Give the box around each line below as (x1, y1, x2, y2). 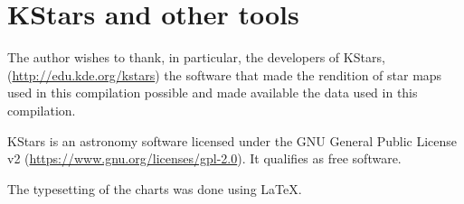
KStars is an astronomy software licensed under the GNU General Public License (7, 131, 458, 150)
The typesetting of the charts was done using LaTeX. (7, 179, 302, 198)
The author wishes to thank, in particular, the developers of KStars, (7, 48, 385, 67)
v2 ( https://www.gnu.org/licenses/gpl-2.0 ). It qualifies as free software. (7, 149, 402, 168)
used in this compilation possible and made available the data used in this (7, 83, 418, 102)
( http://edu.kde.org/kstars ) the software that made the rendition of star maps (7, 65, 442, 84)
